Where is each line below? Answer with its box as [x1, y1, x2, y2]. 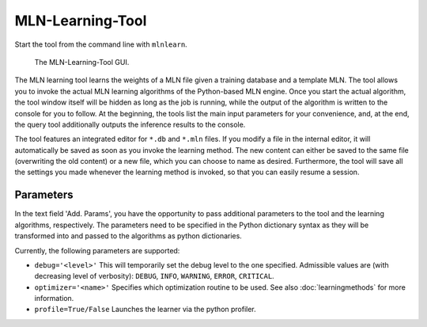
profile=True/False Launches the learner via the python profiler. [34, 305, 256, 314]
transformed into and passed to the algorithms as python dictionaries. [14, 231, 243, 241]
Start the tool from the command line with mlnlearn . [14, 40, 187, 49]
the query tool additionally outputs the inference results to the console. [14, 120, 246, 129]
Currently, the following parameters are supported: [14, 245, 180, 255]
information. [34, 294, 74, 303]
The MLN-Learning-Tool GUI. [34, 57, 130, 67]
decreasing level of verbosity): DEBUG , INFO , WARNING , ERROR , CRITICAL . [34, 272, 274, 281]
